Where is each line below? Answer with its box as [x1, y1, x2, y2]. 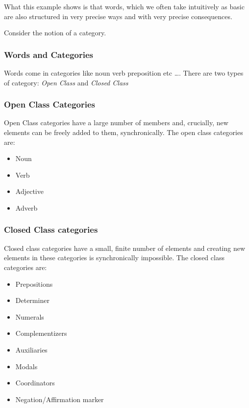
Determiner [15, 295, 50, 305]
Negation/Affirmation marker [15, 394, 104, 404]
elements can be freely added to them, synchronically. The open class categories [4, 127, 243, 137]
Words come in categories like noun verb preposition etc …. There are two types [4, 68, 244, 78]
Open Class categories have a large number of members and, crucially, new [4, 117, 228, 128]
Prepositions [15, 278, 53, 289]
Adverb [15, 202, 38, 213]
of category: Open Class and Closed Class [4, 77, 128, 87]
